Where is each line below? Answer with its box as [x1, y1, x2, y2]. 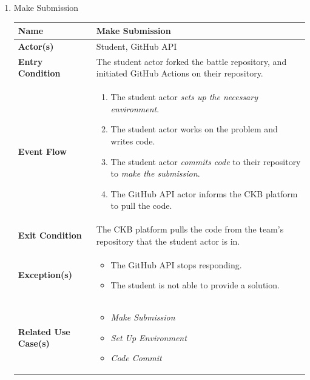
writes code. [110, 135, 155, 147]
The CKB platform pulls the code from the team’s [96, 223, 284, 236]
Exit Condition [18, 229, 82, 242]
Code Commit [110, 351, 162, 364]
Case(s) [18, 337, 50, 350]
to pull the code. [110, 199, 172, 212]
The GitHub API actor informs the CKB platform [110, 187, 298, 200]
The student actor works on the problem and [110, 123, 278, 135]
